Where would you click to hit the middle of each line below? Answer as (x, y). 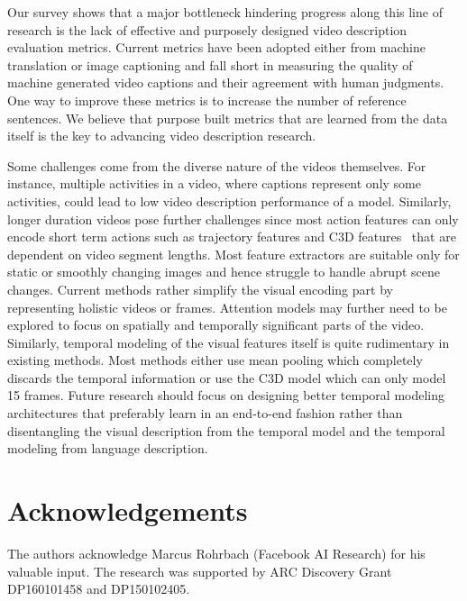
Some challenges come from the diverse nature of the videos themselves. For (217, 165)
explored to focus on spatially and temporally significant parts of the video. (216, 325)
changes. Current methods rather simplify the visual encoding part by (200, 289)
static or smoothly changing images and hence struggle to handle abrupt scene (224, 272)
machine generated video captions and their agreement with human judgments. (226, 82)
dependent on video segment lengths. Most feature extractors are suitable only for (233, 254)
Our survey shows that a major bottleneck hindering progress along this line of (225, 12)
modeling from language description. (108, 448)
